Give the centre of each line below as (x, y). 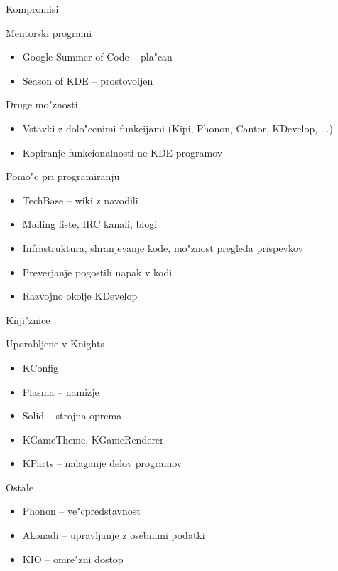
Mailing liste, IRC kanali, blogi (90, 224)
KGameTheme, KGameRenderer (93, 439)
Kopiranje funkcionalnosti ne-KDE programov (122, 152)
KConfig (40, 367)
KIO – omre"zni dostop (73, 559)
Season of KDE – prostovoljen (88, 80)
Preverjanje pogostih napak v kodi (97, 272)
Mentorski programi (49, 32)
